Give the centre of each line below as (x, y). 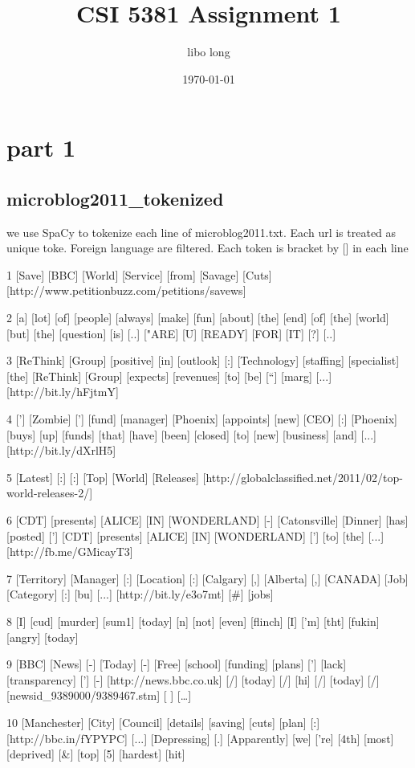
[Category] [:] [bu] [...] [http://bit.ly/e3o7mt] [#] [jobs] (140, 594)
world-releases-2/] (50, 493)
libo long (209, 52)
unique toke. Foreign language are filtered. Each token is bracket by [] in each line (207, 248)
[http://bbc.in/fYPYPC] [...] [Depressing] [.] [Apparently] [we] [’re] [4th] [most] (200, 738)
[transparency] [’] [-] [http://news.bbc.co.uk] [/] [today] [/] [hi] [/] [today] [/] (193, 679)
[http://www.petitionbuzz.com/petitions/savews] (126, 290)
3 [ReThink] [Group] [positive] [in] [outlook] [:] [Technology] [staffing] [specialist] (203, 360)
